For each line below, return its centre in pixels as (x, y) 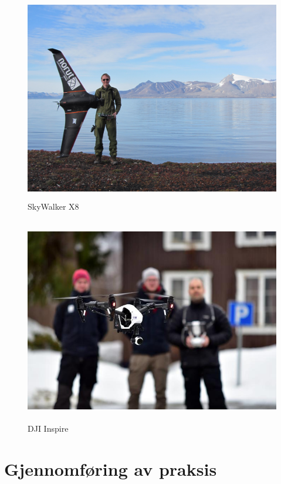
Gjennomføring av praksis (111, 468)
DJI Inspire (48, 428)
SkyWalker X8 (53, 206)
